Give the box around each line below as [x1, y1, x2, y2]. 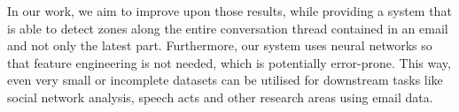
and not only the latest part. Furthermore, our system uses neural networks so [7, 36, 432, 55]
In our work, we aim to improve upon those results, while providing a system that [7, 2, 452, 19]
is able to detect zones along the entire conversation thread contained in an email [7, 19, 448, 37]
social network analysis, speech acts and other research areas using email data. [7, 87, 433, 106]
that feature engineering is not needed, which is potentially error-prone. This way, [7, 53, 451, 71]
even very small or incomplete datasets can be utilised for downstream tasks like [7, 71, 443, 89]
